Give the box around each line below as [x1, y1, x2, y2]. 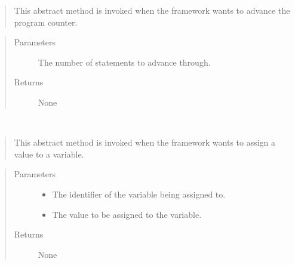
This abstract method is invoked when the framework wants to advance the [14, 4, 290, 16]
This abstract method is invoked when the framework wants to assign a [14, 136, 276, 149]
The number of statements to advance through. [38, 56, 211, 68]
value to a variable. [14, 147, 84, 160]
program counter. [14, 16, 78, 28]
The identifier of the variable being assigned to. [52, 187, 226, 200]
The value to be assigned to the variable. [52, 208, 202, 220]
